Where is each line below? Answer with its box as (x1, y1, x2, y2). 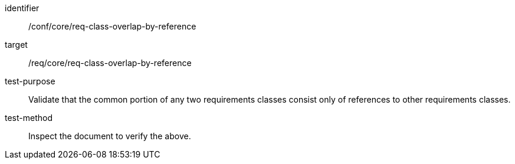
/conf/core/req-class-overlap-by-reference (28, 21, 196, 31)
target (5, 40, 28, 50)
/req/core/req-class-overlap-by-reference (28, 58, 192, 68)
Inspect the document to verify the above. (28, 131, 191, 141)
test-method (5, 113, 53, 123)
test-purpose (5, 76, 55, 86)
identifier (5, 3, 40, 13)
